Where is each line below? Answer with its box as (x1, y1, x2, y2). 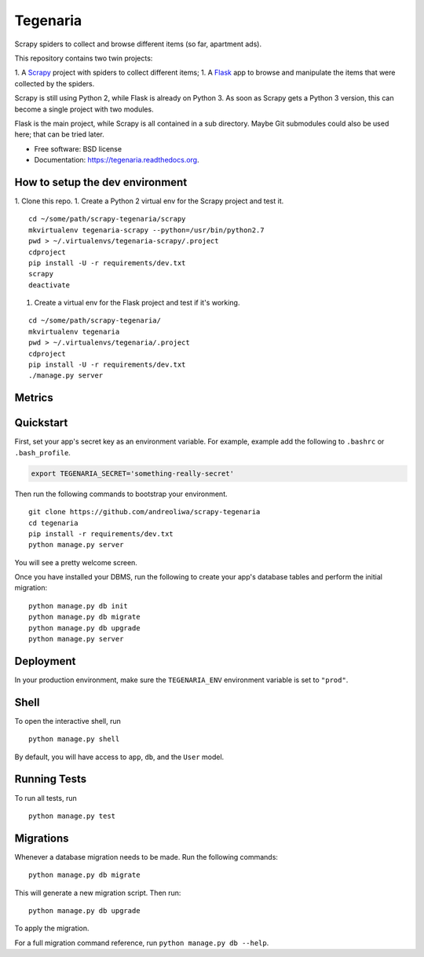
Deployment (14, 654, 76, 667)
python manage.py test (28, 811, 116, 820)
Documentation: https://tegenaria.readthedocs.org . (34, 155, 199, 165)
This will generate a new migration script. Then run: (14, 888, 181, 897)
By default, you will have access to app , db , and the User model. (14, 752, 225, 762)
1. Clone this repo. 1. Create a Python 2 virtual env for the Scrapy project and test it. (14, 196, 284, 206)
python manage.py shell (28, 735, 120, 743)
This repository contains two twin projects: (14, 53, 153, 63)
